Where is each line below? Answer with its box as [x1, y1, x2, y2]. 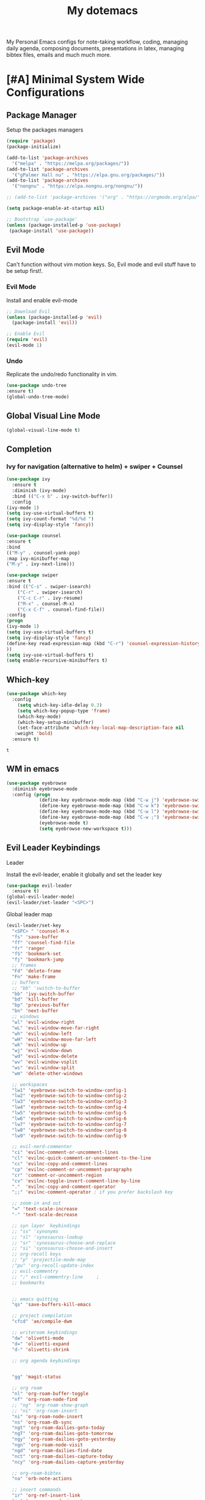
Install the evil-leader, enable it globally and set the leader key [6, 870, 162, 878]
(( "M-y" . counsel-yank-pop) [6, 550, 81, 556]
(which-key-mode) [17, 714, 62, 720]
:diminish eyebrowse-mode [12, 786, 78, 792]
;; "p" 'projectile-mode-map [12, 1257, 86, 1263]
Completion [6, 444, 52, 454]
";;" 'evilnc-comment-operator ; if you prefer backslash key [12, 1189, 173, 1195]
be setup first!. [6, 267, 43, 275]
